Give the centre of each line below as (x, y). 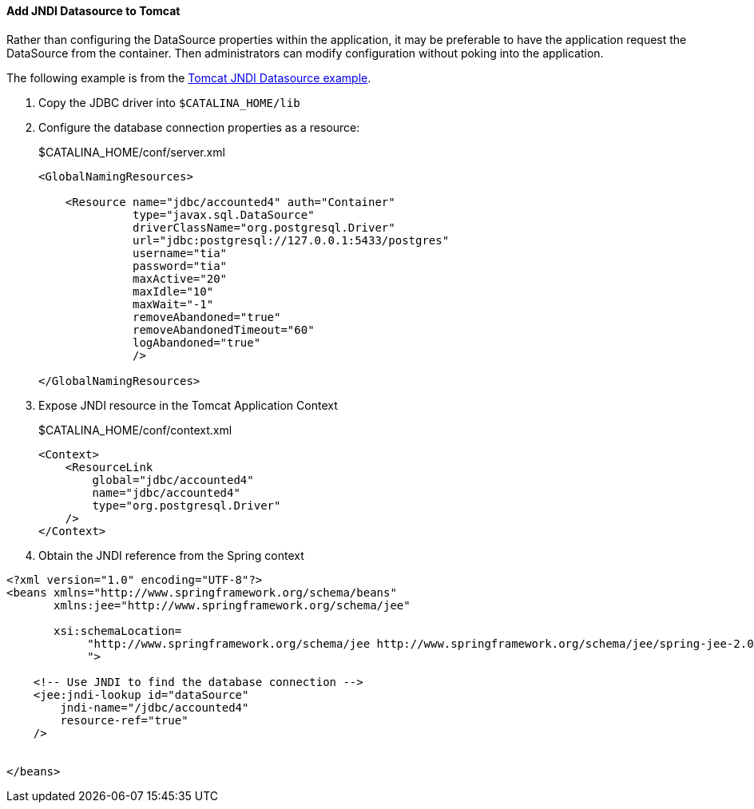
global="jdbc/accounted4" (173, 480)
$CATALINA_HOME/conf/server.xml (132, 152)
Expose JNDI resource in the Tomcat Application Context (188, 405)
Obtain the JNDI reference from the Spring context (171, 555)
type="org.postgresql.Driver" (187, 505)
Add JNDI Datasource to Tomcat (93, 11)
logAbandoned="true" (197, 342)
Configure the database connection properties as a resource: (199, 127)
